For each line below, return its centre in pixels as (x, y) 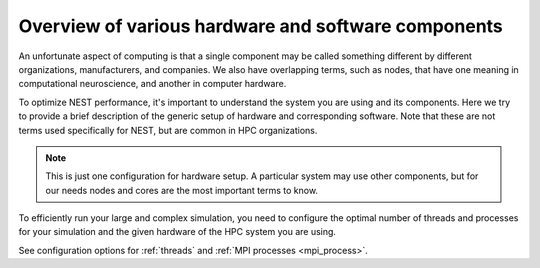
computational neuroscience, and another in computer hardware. (152, 84)
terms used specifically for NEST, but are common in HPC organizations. (168, 130)
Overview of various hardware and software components (261, 26)
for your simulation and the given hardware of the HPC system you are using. (177, 232)
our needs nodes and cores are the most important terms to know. (182, 190)
